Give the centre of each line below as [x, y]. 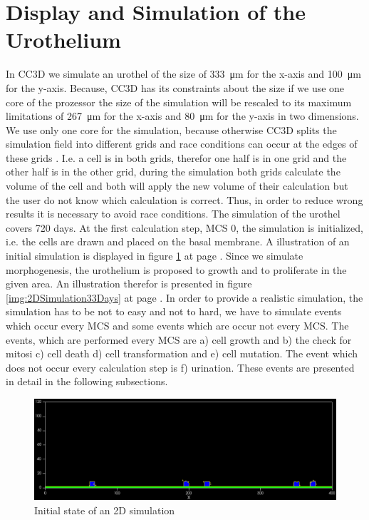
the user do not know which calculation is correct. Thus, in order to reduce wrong [184, 199]
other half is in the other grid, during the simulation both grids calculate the [173, 172]
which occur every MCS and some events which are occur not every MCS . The [177, 325]
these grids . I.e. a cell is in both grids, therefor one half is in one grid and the [176, 157]
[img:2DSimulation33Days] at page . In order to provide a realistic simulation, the [184, 297]
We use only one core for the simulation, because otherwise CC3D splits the [171, 129]
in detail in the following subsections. [87, 381]
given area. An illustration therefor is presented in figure [129, 284]
